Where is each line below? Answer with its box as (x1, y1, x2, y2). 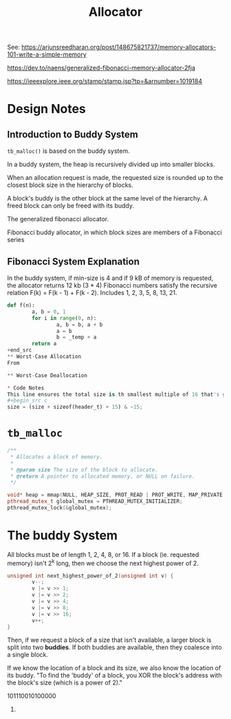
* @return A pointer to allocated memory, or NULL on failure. (10, 473, 195, 480)
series (7, 236, 25, 244)
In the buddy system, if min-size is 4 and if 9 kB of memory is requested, (7, 274, 214, 282)
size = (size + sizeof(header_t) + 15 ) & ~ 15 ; (7, 404, 143, 411)
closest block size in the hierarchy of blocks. (7, 181, 134, 190)
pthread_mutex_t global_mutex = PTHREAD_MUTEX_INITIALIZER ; (7, 498, 184, 505)
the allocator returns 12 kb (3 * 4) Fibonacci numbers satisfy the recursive (7, 281, 218, 290)
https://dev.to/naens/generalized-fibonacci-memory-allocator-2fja (7, 63, 196, 72)
